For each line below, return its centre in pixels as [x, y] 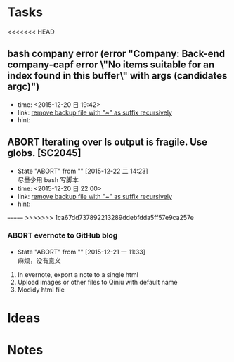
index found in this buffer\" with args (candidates [117, 76]
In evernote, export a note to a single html [78, 274]
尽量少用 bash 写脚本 [48, 179]
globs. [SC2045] [44, 153]
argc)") [24, 87]
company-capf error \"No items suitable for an [111, 65]
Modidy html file [41, 290]
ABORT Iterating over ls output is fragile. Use [108, 142]
